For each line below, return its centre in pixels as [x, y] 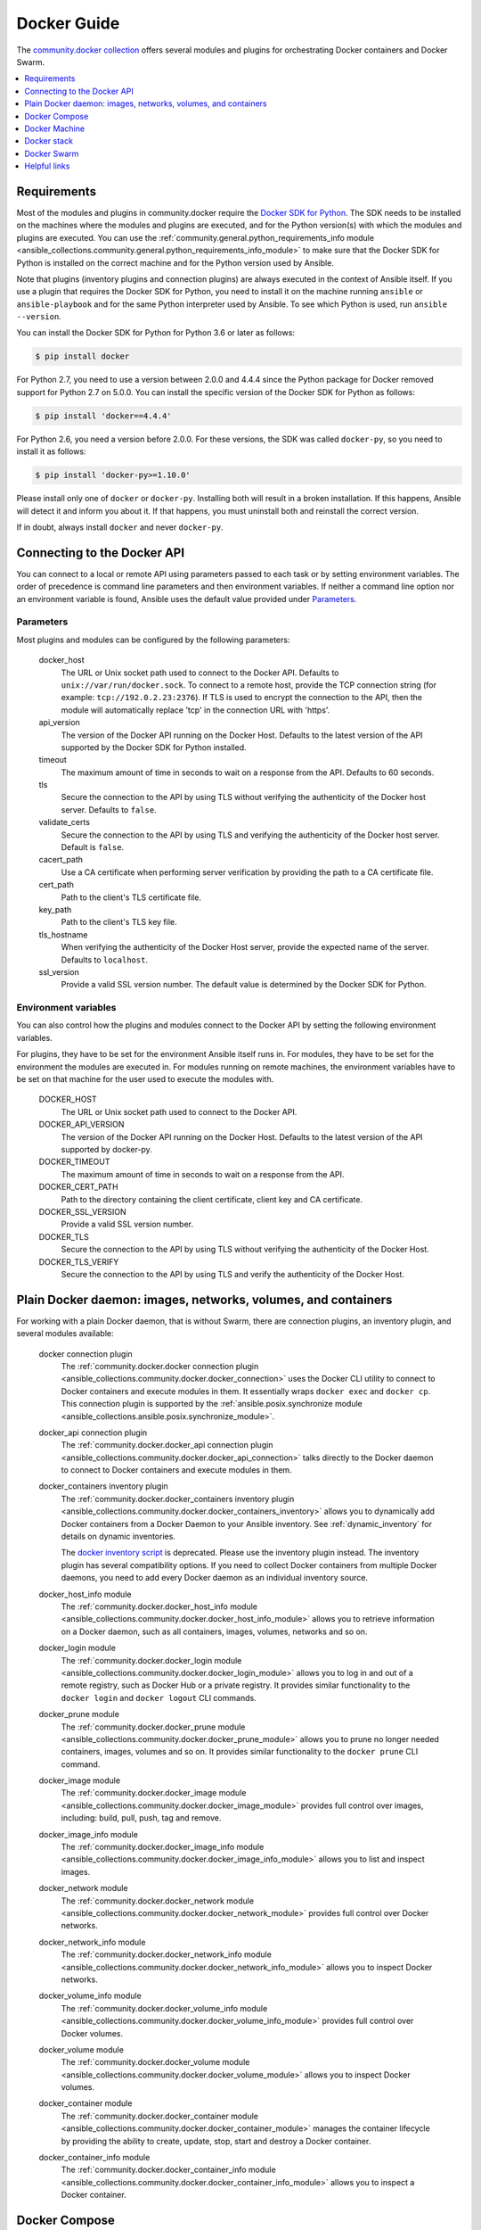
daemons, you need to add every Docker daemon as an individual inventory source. [215, 1578]
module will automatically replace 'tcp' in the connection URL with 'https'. [196, 710]
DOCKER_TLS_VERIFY [79, 1261]
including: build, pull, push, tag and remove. [141, 1818]
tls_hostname [63, 934]
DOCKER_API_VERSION [82, 1125]
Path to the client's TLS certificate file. [131, 897]
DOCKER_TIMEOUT [74, 1162]
